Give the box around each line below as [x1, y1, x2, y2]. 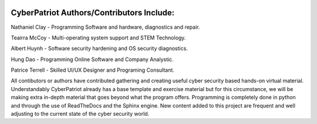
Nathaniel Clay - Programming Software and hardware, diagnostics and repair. [11, 24, 200, 31]
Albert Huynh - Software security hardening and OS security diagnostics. [11, 45, 188, 52]
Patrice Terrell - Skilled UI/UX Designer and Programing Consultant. [11, 66, 174, 73]
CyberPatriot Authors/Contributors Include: [11, 8, 175, 18]
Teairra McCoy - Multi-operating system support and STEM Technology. [11, 34, 186, 41]
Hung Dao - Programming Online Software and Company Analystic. [11, 56, 174, 63]
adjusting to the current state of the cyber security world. [11, 110, 150, 118]
